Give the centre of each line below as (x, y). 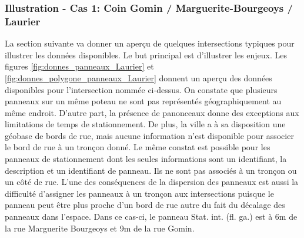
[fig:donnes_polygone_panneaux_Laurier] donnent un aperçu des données (138, 77)
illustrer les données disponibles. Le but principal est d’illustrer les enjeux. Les (146, 54)
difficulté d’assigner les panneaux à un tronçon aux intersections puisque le (139, 193)
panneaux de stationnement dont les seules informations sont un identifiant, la (146, 159)
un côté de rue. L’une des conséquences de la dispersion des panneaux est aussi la (152, 182)
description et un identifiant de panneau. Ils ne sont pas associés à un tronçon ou (151, 170)
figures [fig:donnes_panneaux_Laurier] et (79, 66)
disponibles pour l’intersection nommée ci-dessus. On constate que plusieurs (141, 89)
